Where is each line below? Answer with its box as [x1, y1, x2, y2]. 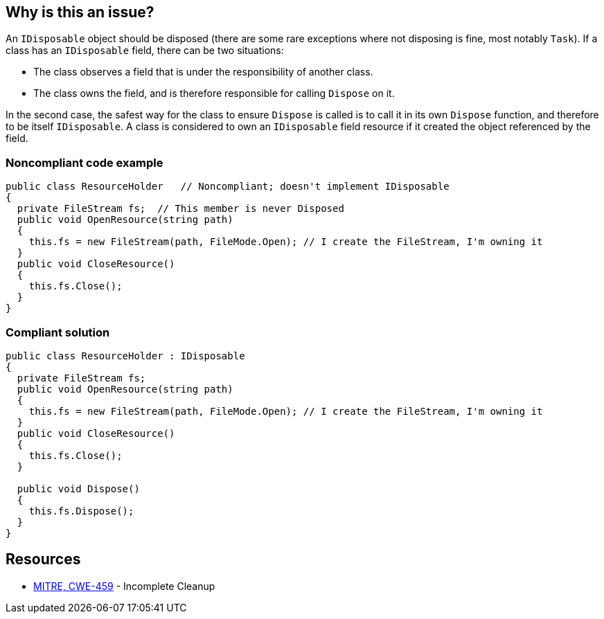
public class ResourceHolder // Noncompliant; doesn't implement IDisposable [6, 181, 450, 192]
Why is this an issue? [6, 3, 154, 21]
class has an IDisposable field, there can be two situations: [6, 44, 284, 57]
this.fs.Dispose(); [28, 505, 134, 517]
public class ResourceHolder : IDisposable [6, 350, 245, 361]
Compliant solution [6, 325, 110, 339]
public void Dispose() [17, 483, 140, 494]
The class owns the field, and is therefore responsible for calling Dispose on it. [33, 87, 395, 100]
